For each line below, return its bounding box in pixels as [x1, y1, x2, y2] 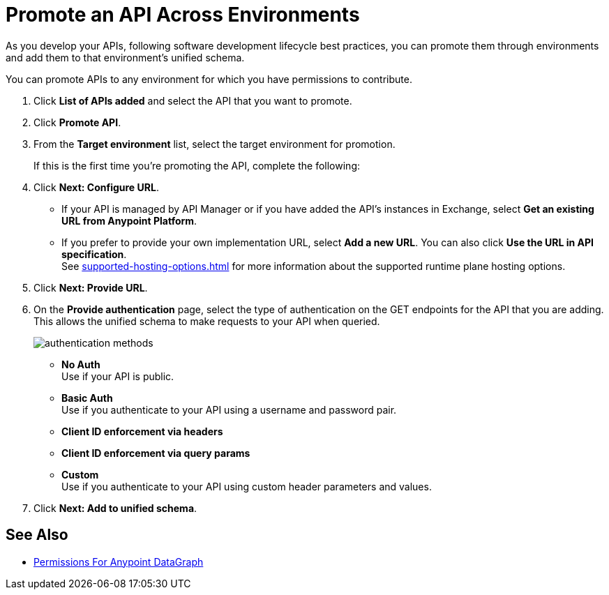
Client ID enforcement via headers [61, 425, 223, 437]
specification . [61, 248, 127, 260]
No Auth [61, 358, 100, 370]
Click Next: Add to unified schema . [33, 502, 197, 514]
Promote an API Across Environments [6, 3, 360, 27]
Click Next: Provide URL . [33, 281, 148, 294]
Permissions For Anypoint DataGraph [33, 555, 204, 568]
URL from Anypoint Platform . [61, 214, 197, 227]
